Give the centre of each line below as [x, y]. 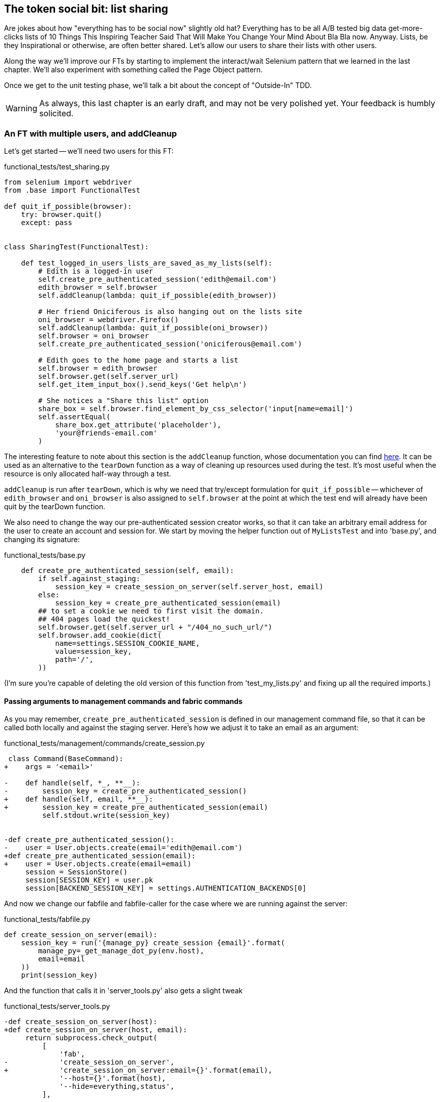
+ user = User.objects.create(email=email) [98, 864]
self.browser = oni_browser [93, 336]
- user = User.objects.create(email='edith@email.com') [124, 848]
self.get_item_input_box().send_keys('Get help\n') [142, 385]
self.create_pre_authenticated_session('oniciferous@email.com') [170, 344]
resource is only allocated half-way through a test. [88, 474]
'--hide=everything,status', [117, 1087]
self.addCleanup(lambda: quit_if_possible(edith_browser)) [157, 296]
